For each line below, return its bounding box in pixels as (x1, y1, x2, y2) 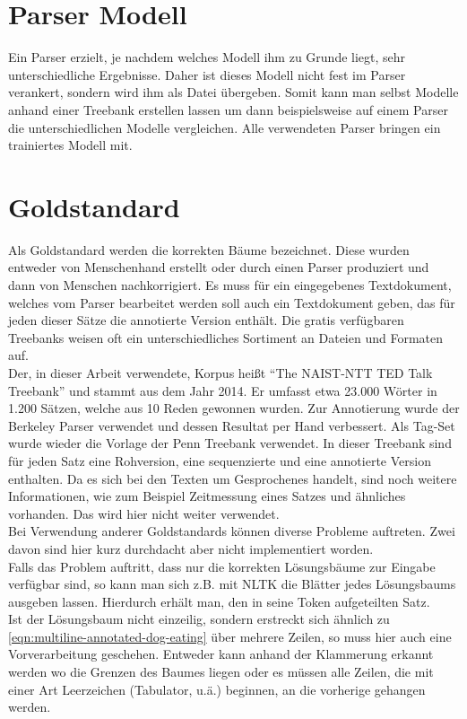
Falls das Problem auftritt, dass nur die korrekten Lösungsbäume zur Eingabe (8, 557, 436, 575)
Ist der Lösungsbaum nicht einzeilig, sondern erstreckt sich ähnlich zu (8, 609, 390, 628)
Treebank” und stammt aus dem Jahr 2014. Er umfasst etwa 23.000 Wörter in (8, 381, 437, 399)
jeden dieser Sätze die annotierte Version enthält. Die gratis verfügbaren (8, 311, 404, 329)
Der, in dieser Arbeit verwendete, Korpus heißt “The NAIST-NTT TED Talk (8, 363, 433, 381)
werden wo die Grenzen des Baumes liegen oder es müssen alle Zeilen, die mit (8, 662, 434, 681)
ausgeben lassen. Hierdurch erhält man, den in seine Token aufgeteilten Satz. (8, 592, 430, 610)
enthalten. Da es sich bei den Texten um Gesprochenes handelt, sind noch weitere (8, 469, 457, 487)
